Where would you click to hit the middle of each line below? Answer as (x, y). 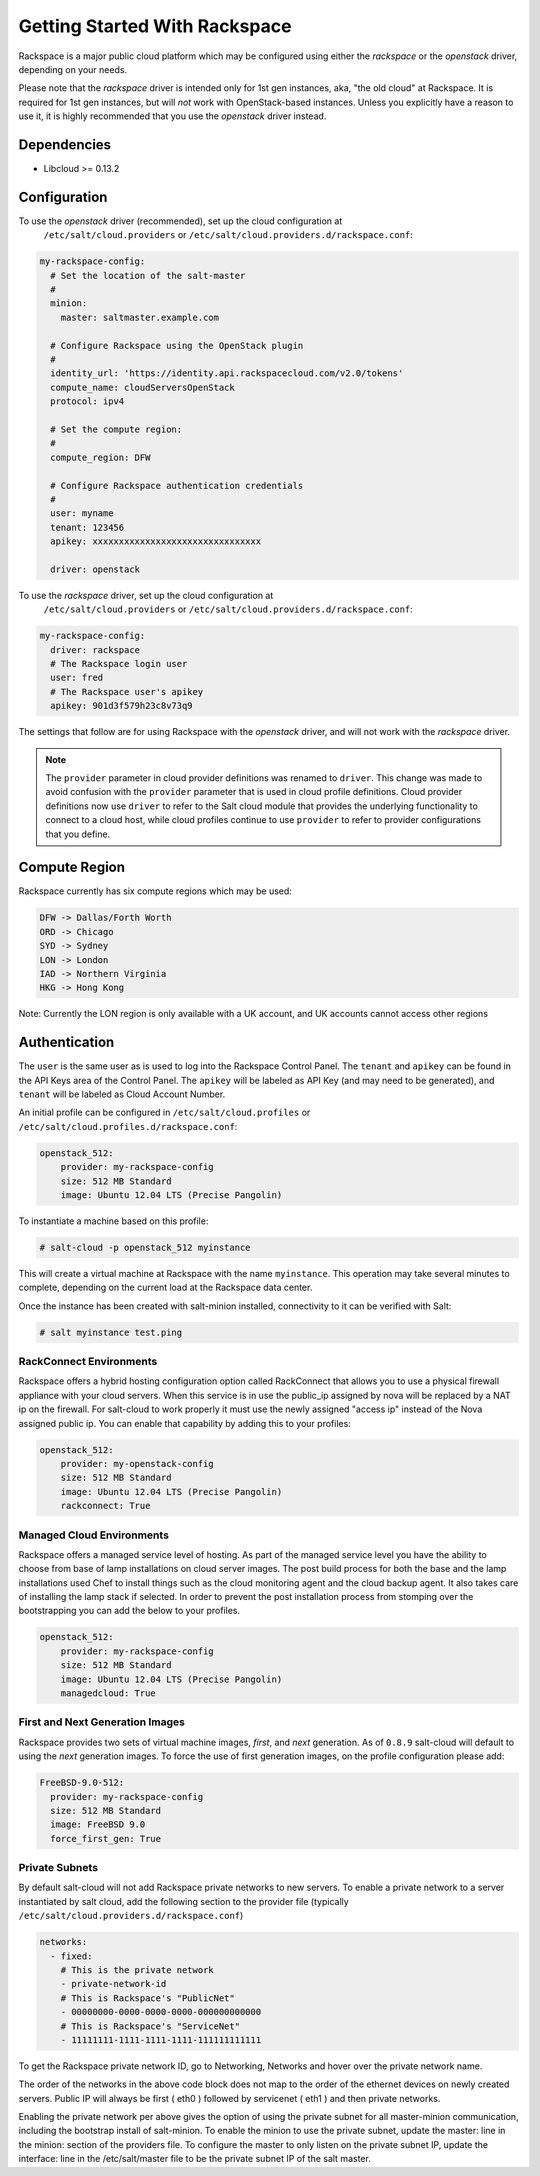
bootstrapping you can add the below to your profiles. (129, 1611)
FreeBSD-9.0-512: (82, 1783)
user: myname (82, 513)
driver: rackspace (95, 649)
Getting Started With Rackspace (155, 26)
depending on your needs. (73, 69)
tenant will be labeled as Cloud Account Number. (122, 1094)
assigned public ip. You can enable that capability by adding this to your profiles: (185, 1423)
